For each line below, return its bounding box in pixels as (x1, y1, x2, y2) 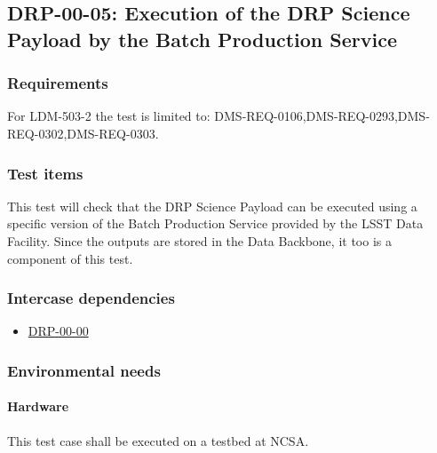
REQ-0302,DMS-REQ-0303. (7, 123, 159, 142)
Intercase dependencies (7, 287, 175, 309)
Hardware (7, 397, 69, 416)
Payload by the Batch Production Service (7, 25, 397, 52)
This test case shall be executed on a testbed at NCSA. (7, 431, 309, 449)
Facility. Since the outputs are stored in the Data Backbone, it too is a (7, 231, 392, 250)
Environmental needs (7, 359, 161, 381)
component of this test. (7, 249, 133, 267)
